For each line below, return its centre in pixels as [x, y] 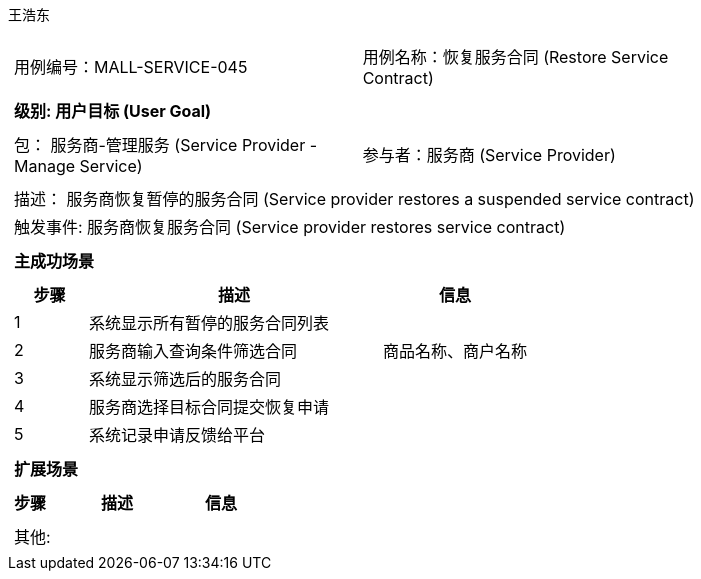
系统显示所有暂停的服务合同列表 [209, 323]
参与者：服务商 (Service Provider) [489, 155]
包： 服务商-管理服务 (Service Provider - [166, 145]
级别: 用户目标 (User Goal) [113, 111]
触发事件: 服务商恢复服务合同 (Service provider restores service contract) [290, 227]
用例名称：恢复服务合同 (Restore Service [515, 57]
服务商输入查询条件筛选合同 [193, 351]
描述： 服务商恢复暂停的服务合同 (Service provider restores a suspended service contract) [354, 199]
